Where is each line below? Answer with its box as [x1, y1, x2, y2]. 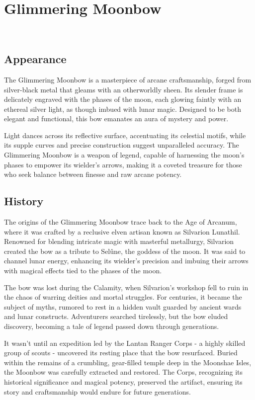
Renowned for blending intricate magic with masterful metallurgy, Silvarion [4, 236, 234, 246]
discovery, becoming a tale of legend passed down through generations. [4, 321, 219, 331]
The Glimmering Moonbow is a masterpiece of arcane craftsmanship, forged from [4, 74, 252, 84]
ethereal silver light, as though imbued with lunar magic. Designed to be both [4, 103, 241, 114]
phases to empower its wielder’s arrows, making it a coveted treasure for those [4, 159, 242, 169]
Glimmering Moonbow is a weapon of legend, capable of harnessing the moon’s [4, 150, 245, 160]
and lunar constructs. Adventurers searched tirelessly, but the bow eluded [4, 311, 228, 321]
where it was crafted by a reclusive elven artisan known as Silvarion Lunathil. [4, 226, 240, 237]
